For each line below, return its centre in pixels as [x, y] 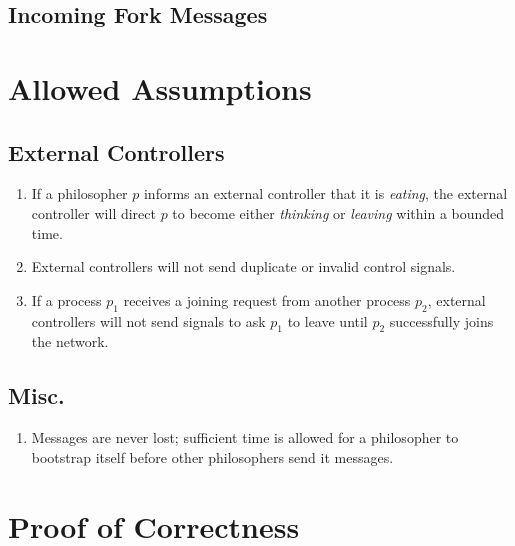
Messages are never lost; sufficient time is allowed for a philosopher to [245, 437]
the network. [70, 341]
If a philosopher [79, 193]
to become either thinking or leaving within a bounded [338, 212]
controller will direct [93, 212]
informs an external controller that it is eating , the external [325, 193]
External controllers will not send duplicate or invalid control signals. [243, 266]
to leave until [327, 320]
